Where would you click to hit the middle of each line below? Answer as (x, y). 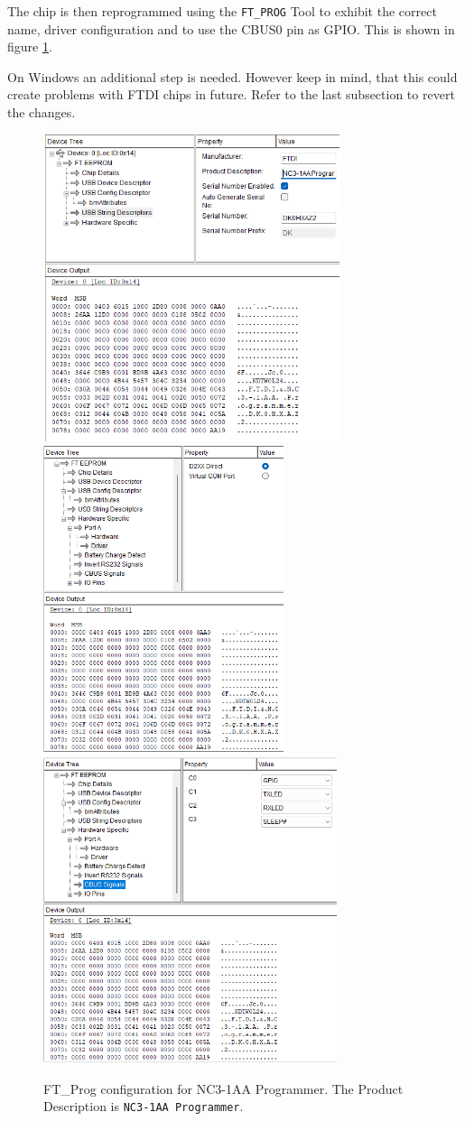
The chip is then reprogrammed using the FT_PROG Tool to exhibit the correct (222, 11)
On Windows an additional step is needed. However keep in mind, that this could (232, 76)
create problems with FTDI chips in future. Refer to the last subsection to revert (231, 94)
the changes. (42, 112)
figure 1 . (30, 46)
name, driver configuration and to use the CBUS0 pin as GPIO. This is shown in (231, 28)
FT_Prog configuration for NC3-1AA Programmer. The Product (223, 1088)
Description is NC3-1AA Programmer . (144, 1106)
